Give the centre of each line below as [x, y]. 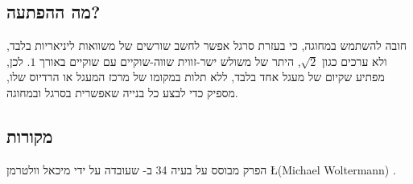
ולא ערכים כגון [355, 61]
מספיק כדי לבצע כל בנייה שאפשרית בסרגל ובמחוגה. [122, 92]
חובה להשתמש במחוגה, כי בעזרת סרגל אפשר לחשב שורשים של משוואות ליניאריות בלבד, [207, 45]
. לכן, [19, 61]
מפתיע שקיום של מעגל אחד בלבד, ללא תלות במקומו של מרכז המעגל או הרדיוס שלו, [196, 77]
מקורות [30, 135]
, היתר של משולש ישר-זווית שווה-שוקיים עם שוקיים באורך [170, 61]
